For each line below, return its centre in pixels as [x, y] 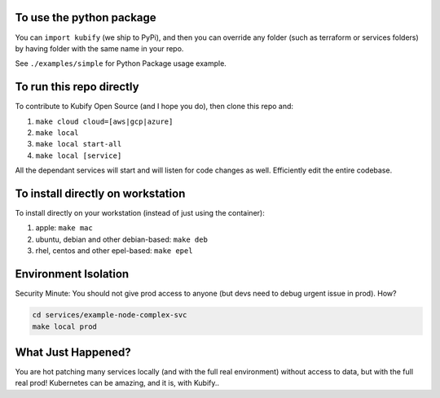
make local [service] [79, 155]
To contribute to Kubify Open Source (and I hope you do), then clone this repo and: [154, 107]
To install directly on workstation [100, 193]
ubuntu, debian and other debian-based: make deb [121, 239]
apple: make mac [64, 228]
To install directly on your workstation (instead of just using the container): [140, 213]
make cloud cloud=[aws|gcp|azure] [104, 121]
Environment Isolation [72, 274]
